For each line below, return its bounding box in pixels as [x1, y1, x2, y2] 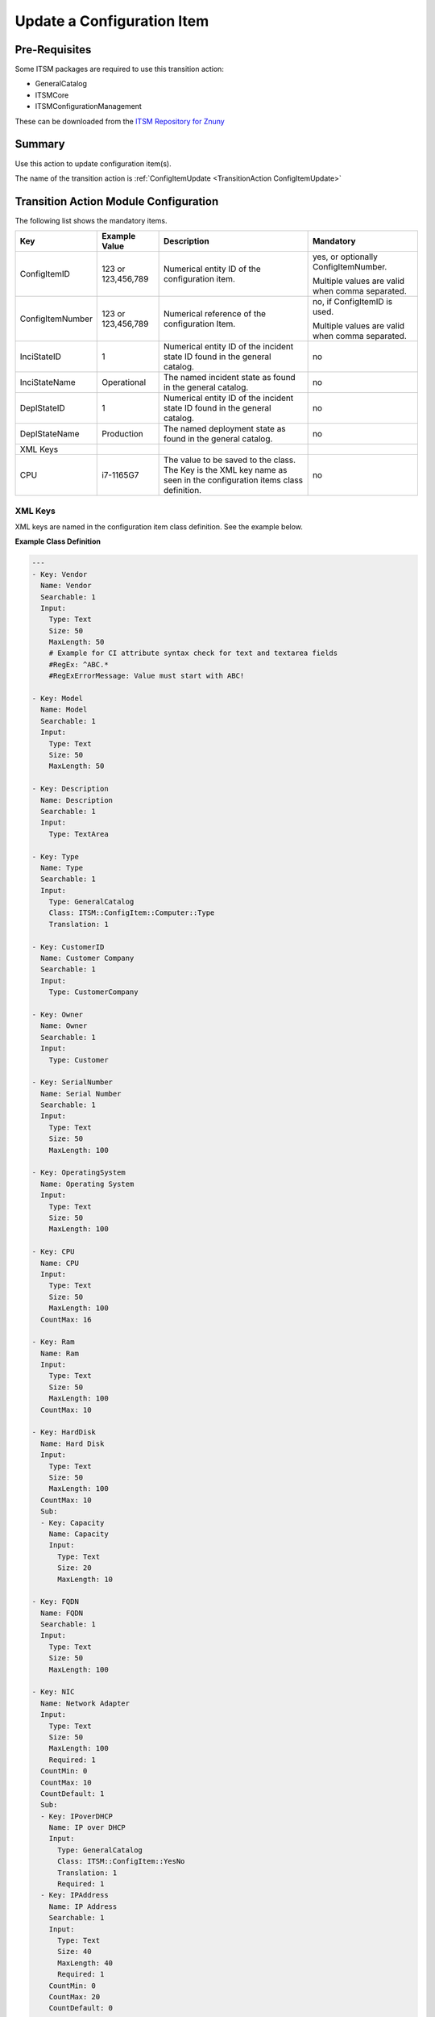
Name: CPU [40, 1259, 80, 1267]
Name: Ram [40, 1348, 80, 1358]
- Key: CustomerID [31, 942, 105, 951]
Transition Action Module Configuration [14, 194, 219, 208]
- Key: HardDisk [31, 1428, 97, 1437]
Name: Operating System [40, 1179, 135, 1188]
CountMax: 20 [48, 1992, 101, 2001]
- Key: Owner [31, 1009, 84, 1019]
